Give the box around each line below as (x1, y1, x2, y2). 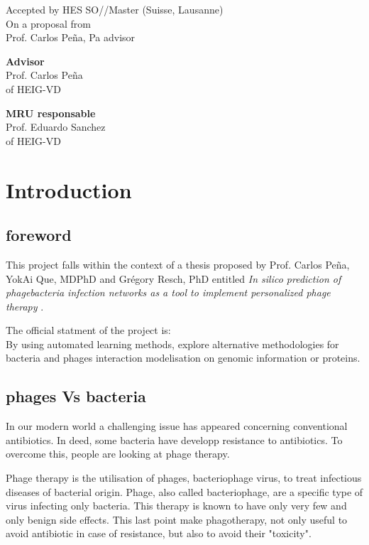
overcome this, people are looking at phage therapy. (6, 446, 230, 461)
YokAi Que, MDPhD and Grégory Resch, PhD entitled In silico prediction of (6, 271, 341, 286)
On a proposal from (6, 16, 91, 31)
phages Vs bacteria (6, 385, 146, 407)
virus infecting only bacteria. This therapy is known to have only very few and (6, 498, 347, 513)
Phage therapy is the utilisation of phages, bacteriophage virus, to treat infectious (6, 470, 362, 485)
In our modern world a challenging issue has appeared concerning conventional (6, 419, 348, 433)
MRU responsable (6, 105, 96, 120)
